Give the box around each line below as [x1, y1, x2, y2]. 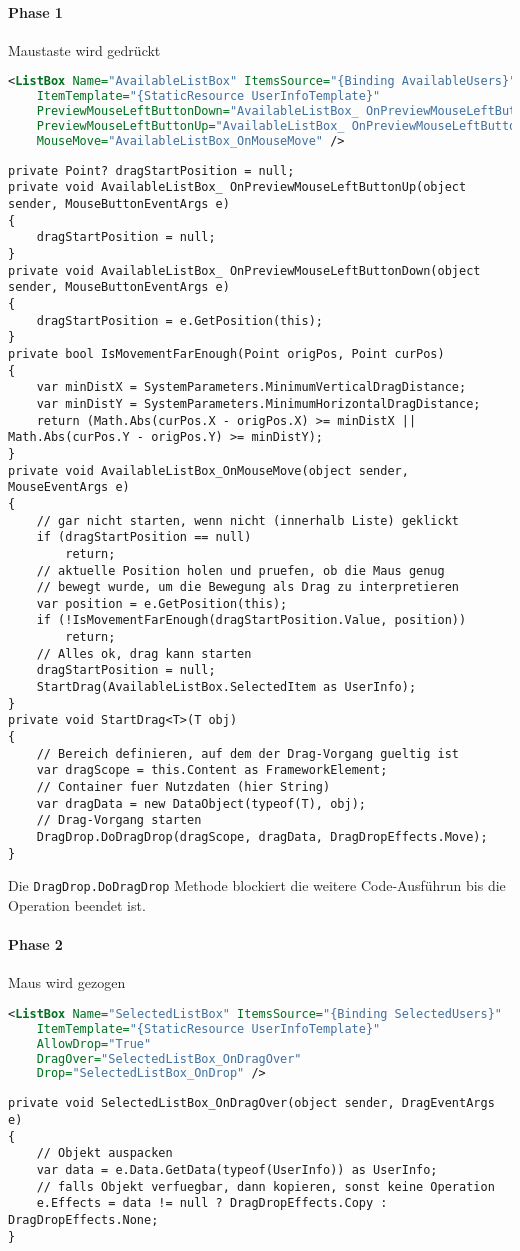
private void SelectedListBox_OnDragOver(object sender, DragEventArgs [8, 1096, 495, 1111]
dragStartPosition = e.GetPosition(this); [36, 313, 323, 328]
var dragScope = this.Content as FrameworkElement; [36, 763, 388, 778]
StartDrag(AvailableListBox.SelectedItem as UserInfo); [36, 680, 417, 695]
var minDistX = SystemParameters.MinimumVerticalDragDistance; [36, 380, 467, 395]
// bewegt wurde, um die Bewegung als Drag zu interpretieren [36, 580, 460, 595]
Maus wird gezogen [8, 972, 126, 993]
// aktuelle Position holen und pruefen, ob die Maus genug [36, 563, 445, 578]
